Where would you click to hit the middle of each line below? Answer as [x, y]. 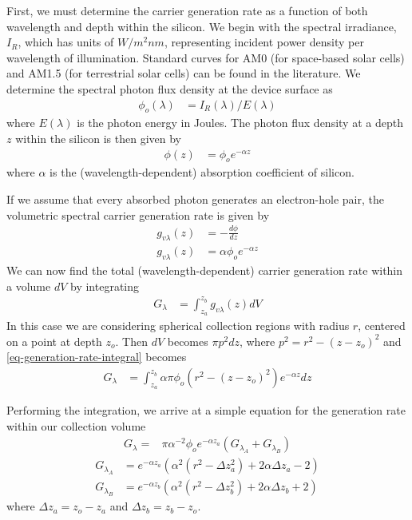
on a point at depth [54, 341]
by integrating [105, 286]
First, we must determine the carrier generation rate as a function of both [187, 10]
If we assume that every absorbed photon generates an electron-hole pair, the [195, 199]
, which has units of [66, 42]
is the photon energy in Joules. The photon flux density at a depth [240, 123]
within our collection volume [76, 425]
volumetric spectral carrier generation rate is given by [138, 214]
